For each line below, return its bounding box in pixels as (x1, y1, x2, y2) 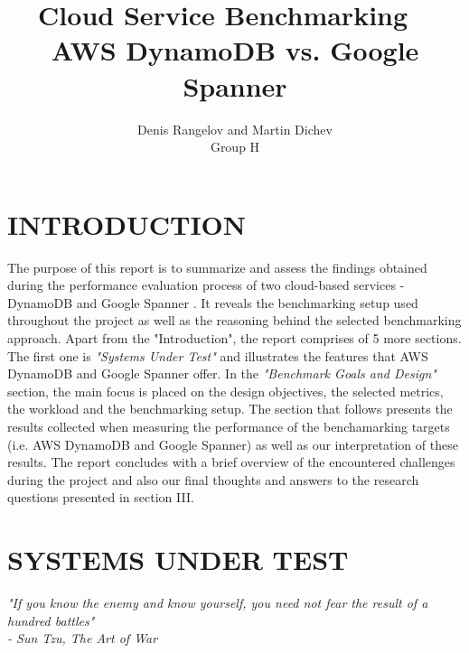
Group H (210, 137, 260, 156)
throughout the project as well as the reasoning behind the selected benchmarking (7, 311, 462, 330)
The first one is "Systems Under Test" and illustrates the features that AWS (7, 346, 428, 365)
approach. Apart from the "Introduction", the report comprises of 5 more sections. (7, 329, 462, 347)
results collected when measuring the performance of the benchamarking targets (7, 416, 450, 435)
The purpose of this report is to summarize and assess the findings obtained (7, 257, 427, 276)
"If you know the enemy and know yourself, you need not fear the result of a (7, 593, 428, 612)
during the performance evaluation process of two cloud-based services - (7, 275, 405, 294)
